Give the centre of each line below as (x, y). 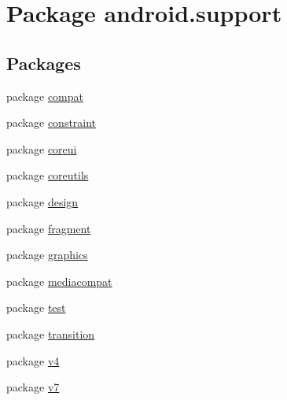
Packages (44, 63)
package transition (51, 333)
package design (42, 201)
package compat (45, 96)
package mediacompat (59, 281)
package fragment (49, 228)
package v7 (33, 387)
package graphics (47, 255)
